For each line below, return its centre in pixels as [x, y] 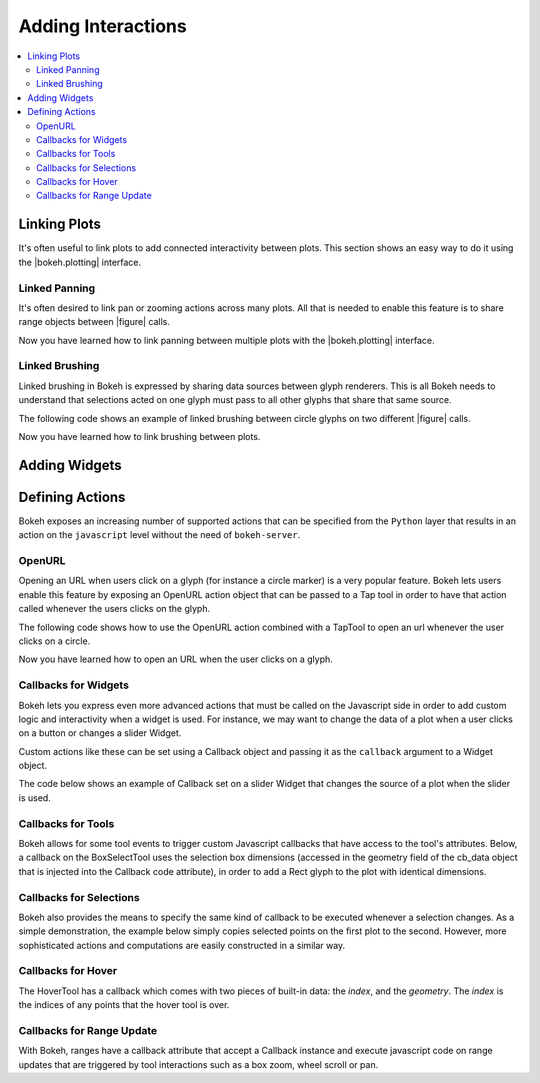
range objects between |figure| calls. [94, 322]
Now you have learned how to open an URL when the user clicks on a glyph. [176, 659]
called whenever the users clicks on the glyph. [114, 609]
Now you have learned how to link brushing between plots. [139, 436]
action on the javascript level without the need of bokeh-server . [159, 535]
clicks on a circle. [54, 641]
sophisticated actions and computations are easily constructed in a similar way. [182, 945]
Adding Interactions [102, 26]
